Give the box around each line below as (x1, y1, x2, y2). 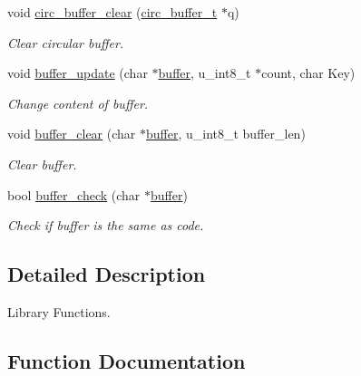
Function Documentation (7, 346, 246, 374)
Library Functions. (7, 302, 111, 321)
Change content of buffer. (7, 93, 149, 112)
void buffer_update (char (7, 63, 148, 82)
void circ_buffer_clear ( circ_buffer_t (7, 3, 218, 21)
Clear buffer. (7, 154, 77, 173)
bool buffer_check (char (7, 185, 141, 204)
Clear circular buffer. (7, 33, 124, 52)
